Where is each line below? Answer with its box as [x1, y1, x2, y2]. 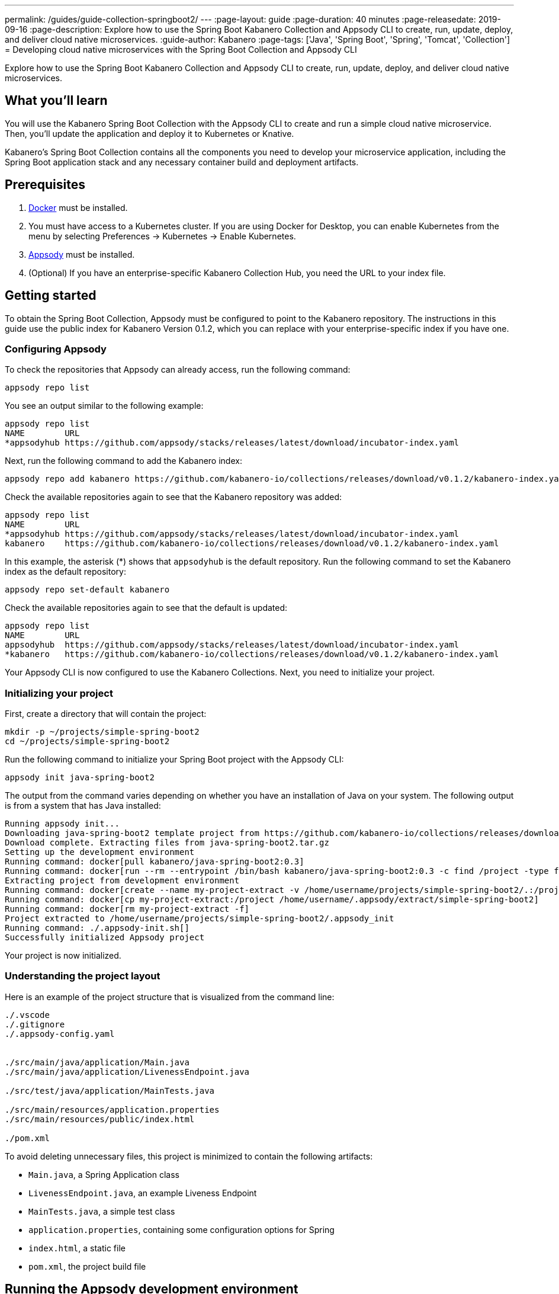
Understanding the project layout [5, 970, 160, 982]
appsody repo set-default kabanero [5, 585, 170, 595]
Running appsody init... [5, 819, 120, 829]
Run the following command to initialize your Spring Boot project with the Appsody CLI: [5, 754, 344, 765]
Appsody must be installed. [28, 249, 135, 260]
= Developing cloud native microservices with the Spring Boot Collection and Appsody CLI [5, 44, 357, 55]
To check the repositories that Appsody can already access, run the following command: [5, 364, 351, 375]
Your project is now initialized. [5, 950, 121, 961]
